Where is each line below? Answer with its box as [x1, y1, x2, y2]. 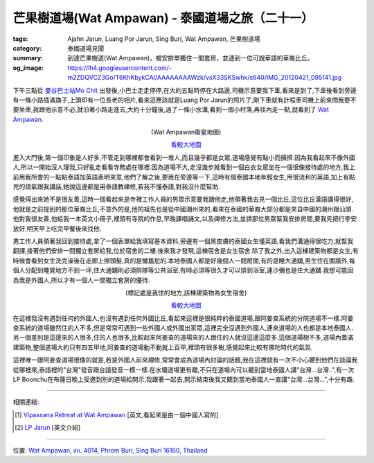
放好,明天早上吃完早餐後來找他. [12, 224, 102, 232]
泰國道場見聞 [67, 44, 104, 52]
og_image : [12, 63, 44, 72]
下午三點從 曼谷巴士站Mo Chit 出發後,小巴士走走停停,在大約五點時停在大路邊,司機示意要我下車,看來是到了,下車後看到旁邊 [12, 86, 357, 94]
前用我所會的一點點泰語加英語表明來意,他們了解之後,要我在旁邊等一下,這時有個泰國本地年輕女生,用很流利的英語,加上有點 [12, 173, 356, 181]
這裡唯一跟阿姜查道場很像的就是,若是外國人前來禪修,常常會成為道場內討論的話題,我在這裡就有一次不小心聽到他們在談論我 [12, 356, 358, 364]
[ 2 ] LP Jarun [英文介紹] [15, 423, 81, 432]
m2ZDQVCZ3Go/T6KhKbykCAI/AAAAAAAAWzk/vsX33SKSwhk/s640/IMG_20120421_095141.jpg [67, 73, 342, 82]
